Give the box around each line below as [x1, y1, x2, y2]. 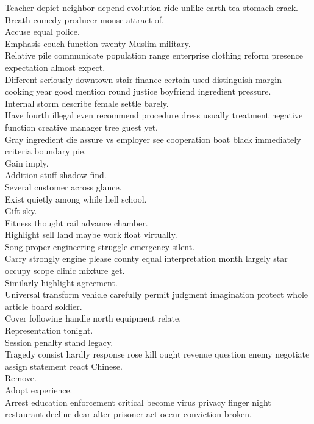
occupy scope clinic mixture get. [5, 264, 125, 277]
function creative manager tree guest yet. [5, 120, 159, 133]
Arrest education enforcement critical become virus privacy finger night [5, 395, 271, 408]
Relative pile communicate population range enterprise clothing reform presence [5, 49, 304, 62]
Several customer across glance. [5, 180, 122, 193]
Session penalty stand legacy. [5, 336, 113, 348]
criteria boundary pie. [5, 145, 87, 157]
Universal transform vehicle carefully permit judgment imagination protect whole [5, 288, 309, 301]
